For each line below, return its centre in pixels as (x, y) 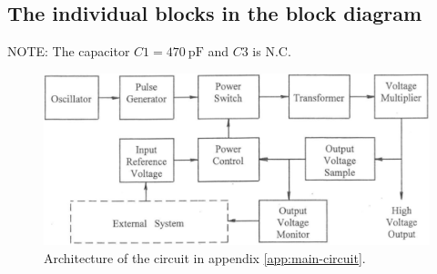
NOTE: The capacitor (69, 51)
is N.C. (272, 51)
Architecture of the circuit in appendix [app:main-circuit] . (205, 258)
